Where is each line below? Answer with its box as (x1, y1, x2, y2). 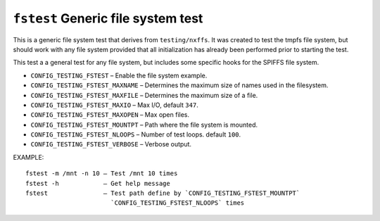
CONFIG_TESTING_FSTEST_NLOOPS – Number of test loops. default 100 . (30, 130, 241, 139)
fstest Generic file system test (13, 11, 203, 26)
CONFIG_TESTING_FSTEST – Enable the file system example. (30, 71, 208, 80)
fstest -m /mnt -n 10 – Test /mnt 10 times (25, 170, 178, 177)
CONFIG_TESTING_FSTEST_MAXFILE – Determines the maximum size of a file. (30, 91, 258, 99)
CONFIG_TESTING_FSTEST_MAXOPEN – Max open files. (30, 110, 190, 119)
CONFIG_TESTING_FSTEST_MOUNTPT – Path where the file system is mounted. (30, 120, 258, 129)
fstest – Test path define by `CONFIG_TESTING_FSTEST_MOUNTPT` (25, 189, 300, 197)
